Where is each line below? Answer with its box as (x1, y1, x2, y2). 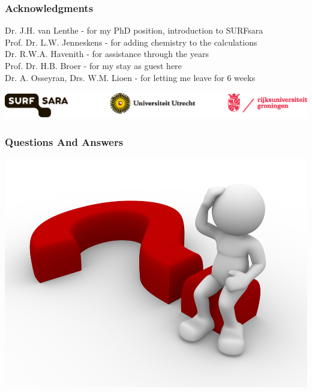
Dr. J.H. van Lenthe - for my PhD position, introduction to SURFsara (5, 24, 263, 37)
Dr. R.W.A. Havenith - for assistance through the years (5, 47, 209, 60)
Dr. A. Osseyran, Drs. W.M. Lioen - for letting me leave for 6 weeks (5, 71, 256, 83)
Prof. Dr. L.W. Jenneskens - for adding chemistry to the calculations (5, 35, 257, 48)
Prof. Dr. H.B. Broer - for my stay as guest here (5, 59, 182, 71)
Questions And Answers (5, 134, 124, 149)
